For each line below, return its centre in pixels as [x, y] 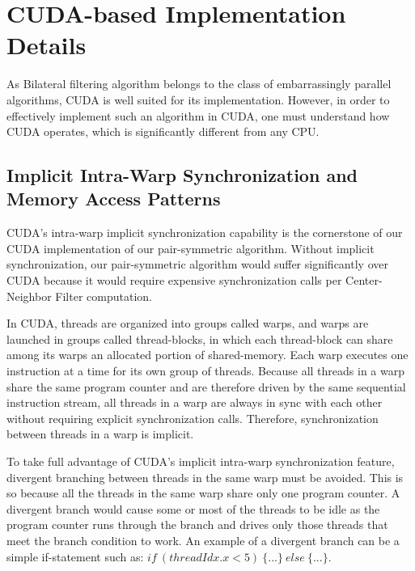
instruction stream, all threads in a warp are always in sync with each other [195, 402]
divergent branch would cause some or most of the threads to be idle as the [193, 508]
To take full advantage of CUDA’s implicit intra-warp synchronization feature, [201, 461]
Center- [364, 280]
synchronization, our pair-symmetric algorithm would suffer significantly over [197, 264]
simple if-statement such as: [75, 556]
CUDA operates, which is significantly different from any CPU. [163, 131]
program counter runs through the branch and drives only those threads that [197, 524]
